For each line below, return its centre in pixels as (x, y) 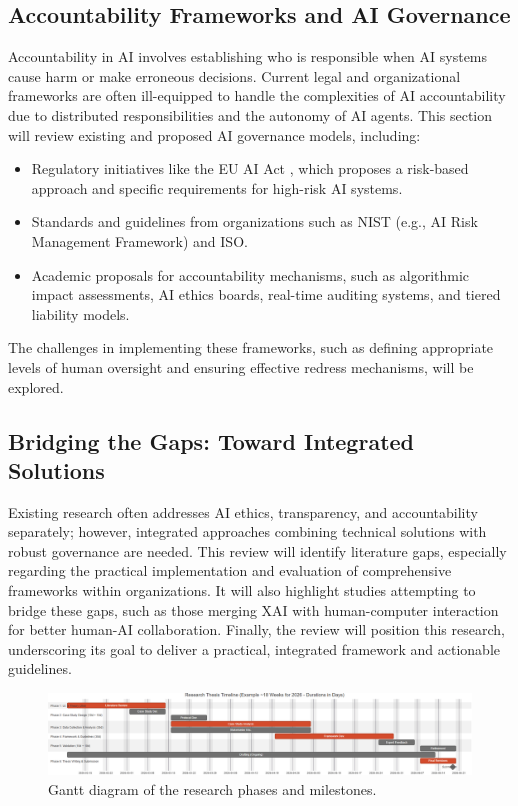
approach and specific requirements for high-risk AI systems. (217, 187)
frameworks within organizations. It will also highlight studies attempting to (242, 590)
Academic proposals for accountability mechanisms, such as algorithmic (250, 274)
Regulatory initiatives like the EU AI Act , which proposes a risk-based (250, 168)
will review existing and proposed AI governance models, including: (214, 134)
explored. (36, 386)
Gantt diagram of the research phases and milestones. (212, 788)
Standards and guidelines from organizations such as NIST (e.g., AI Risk (254, 221)
